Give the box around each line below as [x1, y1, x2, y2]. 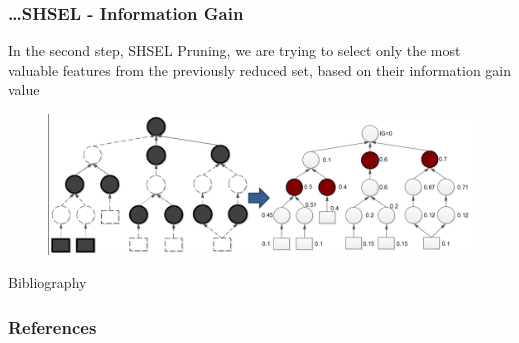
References [8, 314, 97, 339]
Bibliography [8, 272, 87, 293]
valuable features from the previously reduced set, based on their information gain [8, 59, 512, 80]
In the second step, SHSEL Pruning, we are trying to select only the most [8, 40, 461, 61]
